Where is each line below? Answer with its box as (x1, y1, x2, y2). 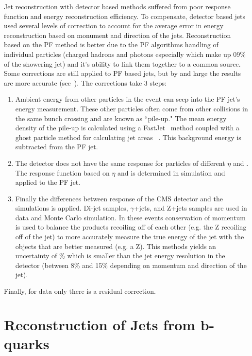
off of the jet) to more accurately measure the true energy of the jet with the (15, 231, 244, 242)
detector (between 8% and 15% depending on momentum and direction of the (15, 260, 247, 270)
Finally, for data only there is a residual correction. (4, 286, 156, 296)
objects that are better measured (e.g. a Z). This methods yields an (15, 241, 216, 251)
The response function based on (15, 167, 110, 178)
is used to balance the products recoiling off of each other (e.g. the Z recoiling (15, 222, 247, 232)
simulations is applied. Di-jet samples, (15, 203, 128, 213)
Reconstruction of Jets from (4, 314, 196, 334)
